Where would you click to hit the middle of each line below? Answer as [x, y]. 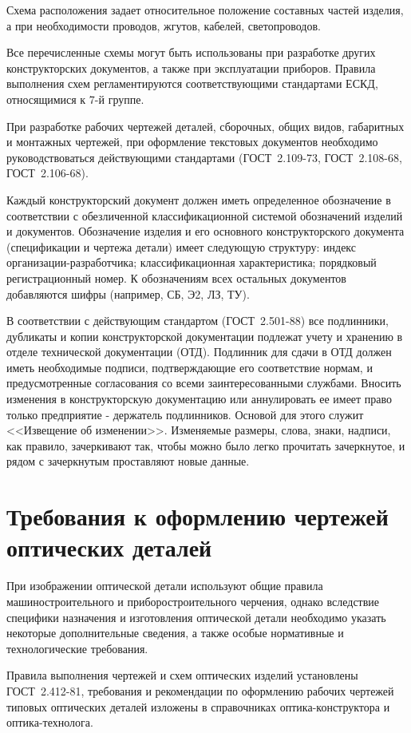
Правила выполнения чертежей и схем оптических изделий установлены [182, 675]
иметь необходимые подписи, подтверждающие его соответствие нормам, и [190, 367]
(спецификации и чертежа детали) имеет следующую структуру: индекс [182, 246]
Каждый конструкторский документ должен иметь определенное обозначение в [199, 199]
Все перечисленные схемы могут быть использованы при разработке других [191, 52]
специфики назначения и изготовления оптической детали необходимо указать [196, 617]
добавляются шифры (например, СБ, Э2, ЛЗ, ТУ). [128, 293]
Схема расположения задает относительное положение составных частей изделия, [205, 10]
